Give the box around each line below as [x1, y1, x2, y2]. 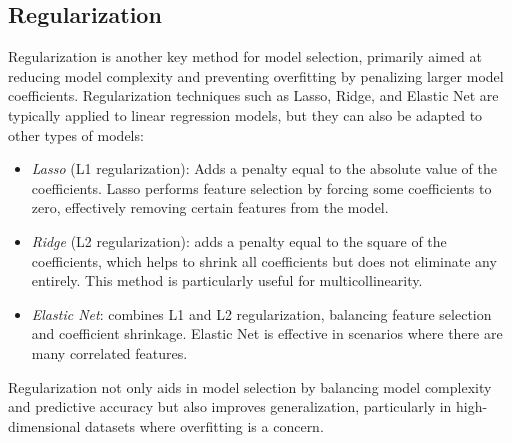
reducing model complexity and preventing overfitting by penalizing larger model [8, 65, 504, 86]
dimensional [8, 415, 81, 436]
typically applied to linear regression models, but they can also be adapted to [8, 104, 483, 125]
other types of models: [8, 124, 144, 145]
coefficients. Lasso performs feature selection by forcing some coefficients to [31, 177, 492, 198]
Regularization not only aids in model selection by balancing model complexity [8, 376, 492, 397]
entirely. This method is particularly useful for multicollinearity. [31, 270, 423, 291]
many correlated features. [31, 342, 188, 363]
